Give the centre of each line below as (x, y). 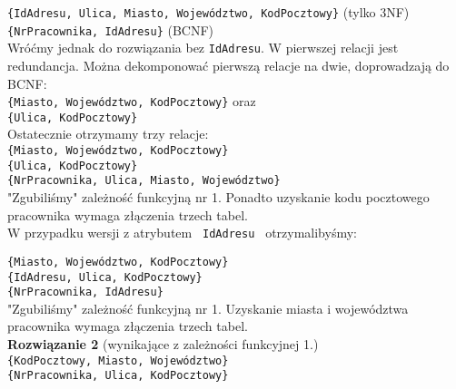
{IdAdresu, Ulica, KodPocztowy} (105, 277)
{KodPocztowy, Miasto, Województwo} (118, 360)
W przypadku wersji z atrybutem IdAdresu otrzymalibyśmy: (182, 233)
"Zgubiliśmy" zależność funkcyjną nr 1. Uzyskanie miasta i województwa (208, 308)
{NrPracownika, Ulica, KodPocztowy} (118, 376)
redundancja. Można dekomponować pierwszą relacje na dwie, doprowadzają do (228, 65)
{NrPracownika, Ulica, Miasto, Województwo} (144, 181)
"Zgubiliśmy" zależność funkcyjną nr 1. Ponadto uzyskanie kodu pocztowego (218, 197)
